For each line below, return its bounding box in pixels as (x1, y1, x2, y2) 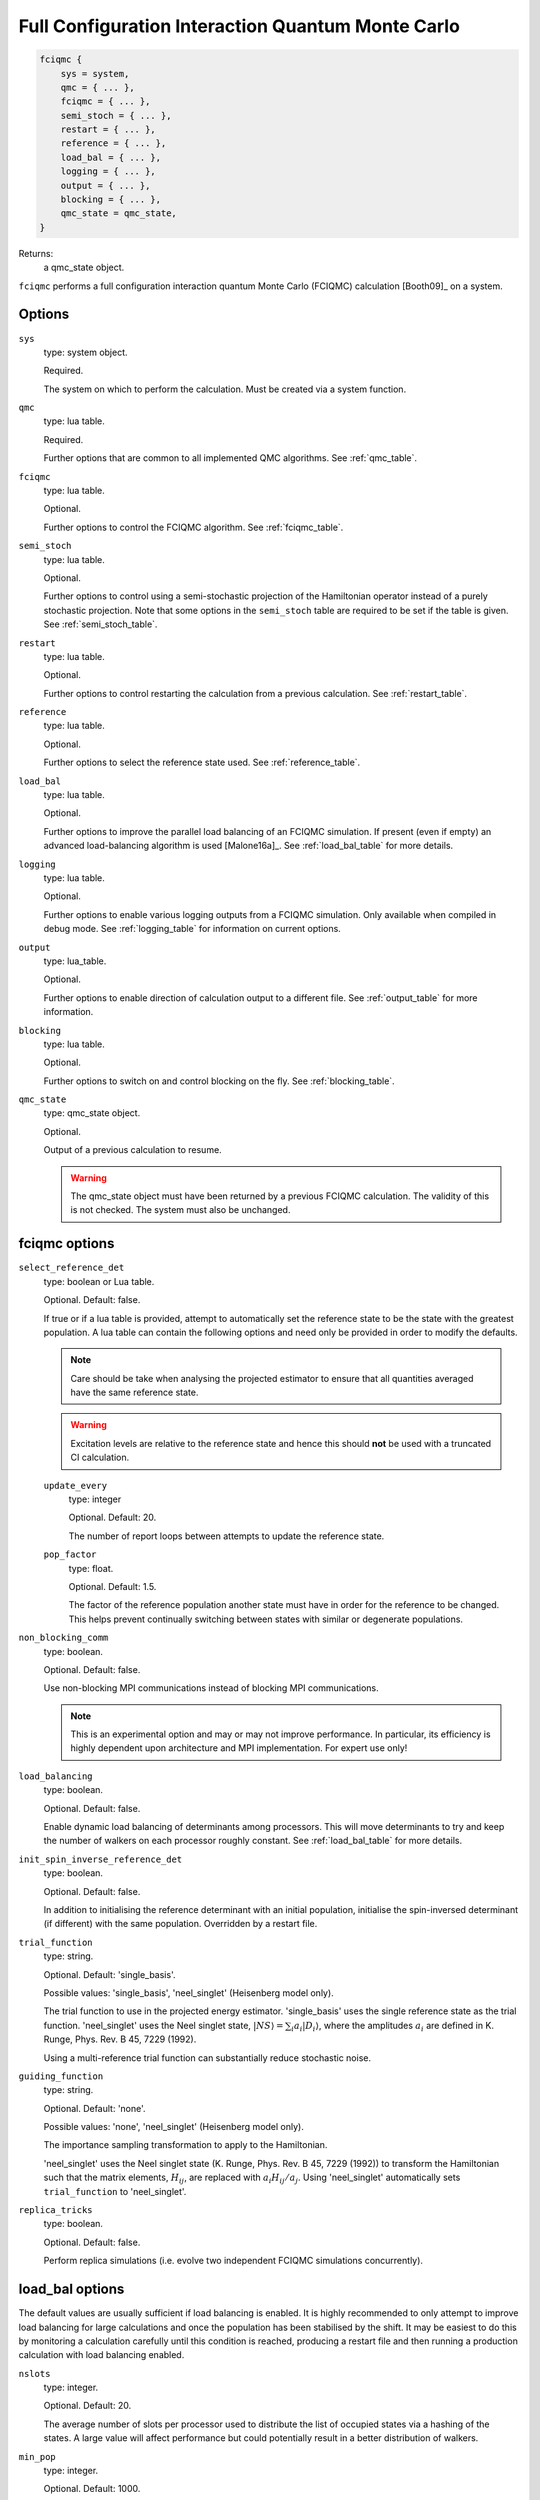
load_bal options (18, 2281, 125, 2298)
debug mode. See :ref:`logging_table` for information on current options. (43, 923, 342, 935)
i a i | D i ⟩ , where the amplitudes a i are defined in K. (291, 2019, 495, 2034)
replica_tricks (18, 2205, 94, 2216)
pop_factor (43, 1549, 97, 1560)
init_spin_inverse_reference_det (18, 1853, 183, 1865)
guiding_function (18, 2070, 104, 2082)
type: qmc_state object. (43, 1107, 141, 1119)
